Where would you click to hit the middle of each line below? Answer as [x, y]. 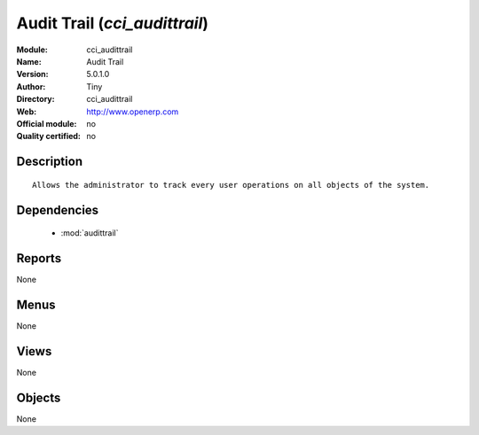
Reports [39, 258]
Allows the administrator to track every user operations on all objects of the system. [231, 185]
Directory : [35, 99]
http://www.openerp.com [133, 112]
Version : [32, 74]
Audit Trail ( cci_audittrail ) [112, 23]
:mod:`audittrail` [90, 233]
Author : [31, 86]
